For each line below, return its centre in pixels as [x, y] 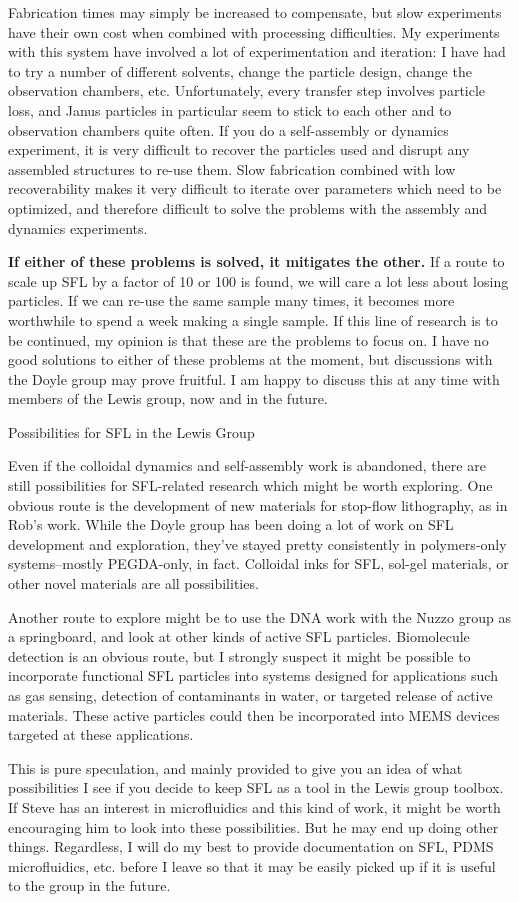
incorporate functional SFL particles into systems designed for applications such [253, 675]
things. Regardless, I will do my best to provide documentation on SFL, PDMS [251, 846]
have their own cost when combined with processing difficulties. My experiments [254, 31]
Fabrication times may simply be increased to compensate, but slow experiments [255, 12]
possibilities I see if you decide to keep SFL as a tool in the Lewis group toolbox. [256, 787]
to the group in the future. [89, 885]
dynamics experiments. [78, 227]
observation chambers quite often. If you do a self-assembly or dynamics [228, 129]
